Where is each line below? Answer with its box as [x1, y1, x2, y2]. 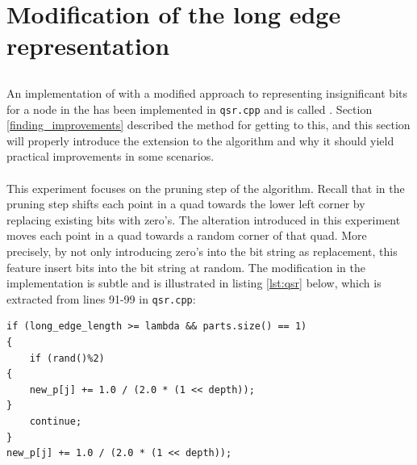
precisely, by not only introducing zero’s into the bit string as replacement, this [6, 242, 398, 259]
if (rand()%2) [29, 352, 105, 364]
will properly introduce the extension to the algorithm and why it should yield [6, 132, 394, 149]
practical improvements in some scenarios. [6, 148, 215, 165]
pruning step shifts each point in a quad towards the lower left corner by [6, 195, 365, 212]
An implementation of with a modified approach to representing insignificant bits [6, 84, 407, 101]
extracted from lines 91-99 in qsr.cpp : [6, 290, 196, 307]
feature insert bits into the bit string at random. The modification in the [6, 258, 365, 275]
